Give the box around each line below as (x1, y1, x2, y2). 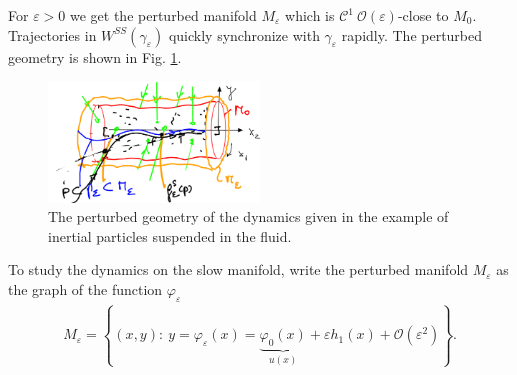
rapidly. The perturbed (341, 24, 483, 45)
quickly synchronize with (168, 24, 320, 45)
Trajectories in (8, 24, 97, 45)
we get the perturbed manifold (69, 5, 257, 25)
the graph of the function (8, 278, 163, 299)
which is (285, 5, 335, 25)
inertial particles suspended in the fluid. (48, 225, 292, 246)
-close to (397, 5, 449, 25)
